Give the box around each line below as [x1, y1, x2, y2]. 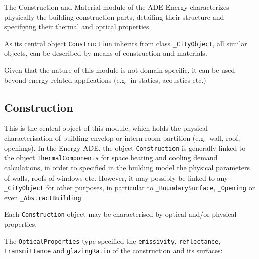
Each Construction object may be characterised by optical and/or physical [4, 209, 237, 219]
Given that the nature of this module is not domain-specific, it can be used [4, 65, 235, 75]
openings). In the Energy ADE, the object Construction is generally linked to [4, 142, 246, 153]
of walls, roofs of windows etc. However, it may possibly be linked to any [4, 172, 228, 183]
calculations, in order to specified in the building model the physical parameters [4, 162, 250, 172]
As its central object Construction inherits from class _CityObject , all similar [4, 38, 247, 48]
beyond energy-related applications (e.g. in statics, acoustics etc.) [4, 74, 206, 85]
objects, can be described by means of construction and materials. [4, 48, 207, 58]
